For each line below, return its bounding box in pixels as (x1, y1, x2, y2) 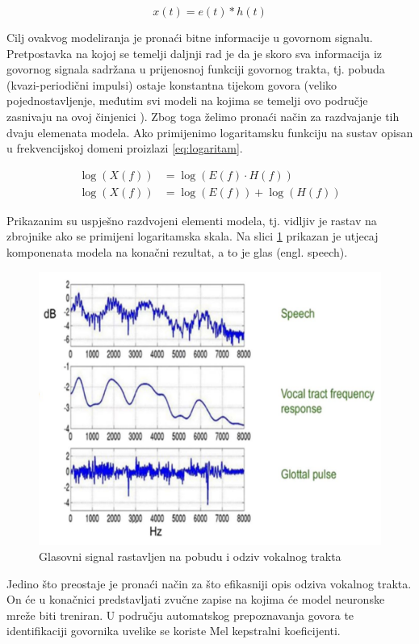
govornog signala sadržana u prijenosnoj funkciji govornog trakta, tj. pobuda (6, 61, 385, 77)
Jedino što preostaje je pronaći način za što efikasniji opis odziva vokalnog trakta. (6, 575, 412, 592)
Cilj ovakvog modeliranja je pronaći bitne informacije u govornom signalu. (6, 29, 373, 45)
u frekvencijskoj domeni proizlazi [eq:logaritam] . (6, 140, 243, 157)
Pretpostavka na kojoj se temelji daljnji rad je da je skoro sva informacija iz (6, 44, 383, 61)
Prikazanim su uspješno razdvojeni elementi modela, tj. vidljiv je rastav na (6, 211, 377, 228)
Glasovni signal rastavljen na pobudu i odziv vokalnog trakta (39, 548, 341, 565)
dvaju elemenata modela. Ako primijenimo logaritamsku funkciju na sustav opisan (6, 123, 413, 140)
